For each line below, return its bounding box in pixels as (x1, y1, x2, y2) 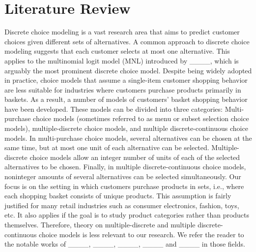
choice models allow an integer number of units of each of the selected (29, 152, 240, 162)
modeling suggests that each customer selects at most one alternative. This (4, 46, 230, 56)
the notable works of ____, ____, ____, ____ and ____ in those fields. (4, 239, 245, 249)
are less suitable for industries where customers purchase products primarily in (4, 84, 241, 94)
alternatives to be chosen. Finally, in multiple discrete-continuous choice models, (4, 161, 246, 172)
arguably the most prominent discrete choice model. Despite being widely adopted (4, 65, 252, 75)
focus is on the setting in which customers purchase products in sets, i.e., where (4, 181, 244, 191)
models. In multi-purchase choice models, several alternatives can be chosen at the (4, 132, 252, 143)
